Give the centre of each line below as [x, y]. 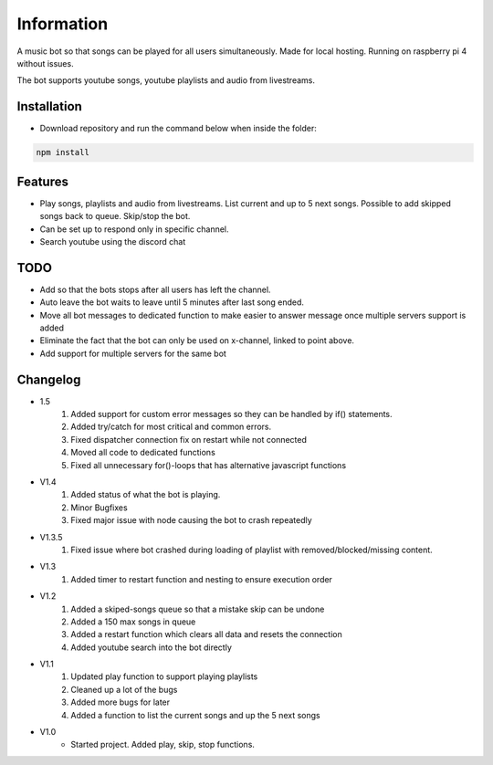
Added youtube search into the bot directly [152, 647]
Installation [49, 106]
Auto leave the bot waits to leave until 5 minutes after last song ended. [172, 302]
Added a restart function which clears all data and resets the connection [206, 634]
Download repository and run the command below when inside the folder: [178, 129]
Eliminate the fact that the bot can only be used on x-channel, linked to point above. [197, 341]
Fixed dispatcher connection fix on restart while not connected [189, 439]
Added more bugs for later [121, 702]
